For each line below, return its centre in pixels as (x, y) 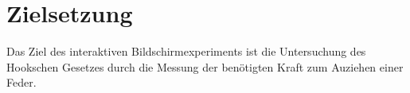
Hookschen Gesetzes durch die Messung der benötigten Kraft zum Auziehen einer (205, 66)
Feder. (21, 82)
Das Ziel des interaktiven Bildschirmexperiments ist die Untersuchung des (186, 51)
